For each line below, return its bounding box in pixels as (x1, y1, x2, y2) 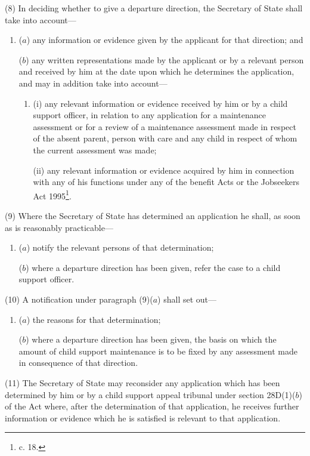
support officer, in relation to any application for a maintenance (33, 109, 266, 121)
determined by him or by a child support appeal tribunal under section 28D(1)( (5, 388, 296, 400)
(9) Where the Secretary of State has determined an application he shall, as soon (5, 209, 300, 221)
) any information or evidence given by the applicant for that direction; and (26, 33, 303, 46)
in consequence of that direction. (18, 356, 138, 369)
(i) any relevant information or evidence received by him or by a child (33, 97, 288, 109)
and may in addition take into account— (18, 76, 168, 89)
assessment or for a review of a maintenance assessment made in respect (33, 120, 296, 133)
